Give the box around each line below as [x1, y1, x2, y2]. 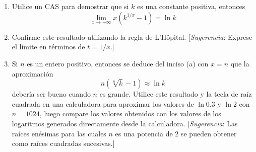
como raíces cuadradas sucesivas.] [12, 138, 115, 148]
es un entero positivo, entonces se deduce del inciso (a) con [27, 58, 209, 68]
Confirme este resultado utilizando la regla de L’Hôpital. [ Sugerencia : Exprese [12, 31, 252, 42]
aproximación [12, 68, 53, 79]
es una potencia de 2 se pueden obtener [115, 128, 237, 138]
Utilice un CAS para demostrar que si [12, 1, 129, 11]
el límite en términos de [12, 41, 85, 52]
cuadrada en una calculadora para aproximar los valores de [12, 98, 194, 109]
